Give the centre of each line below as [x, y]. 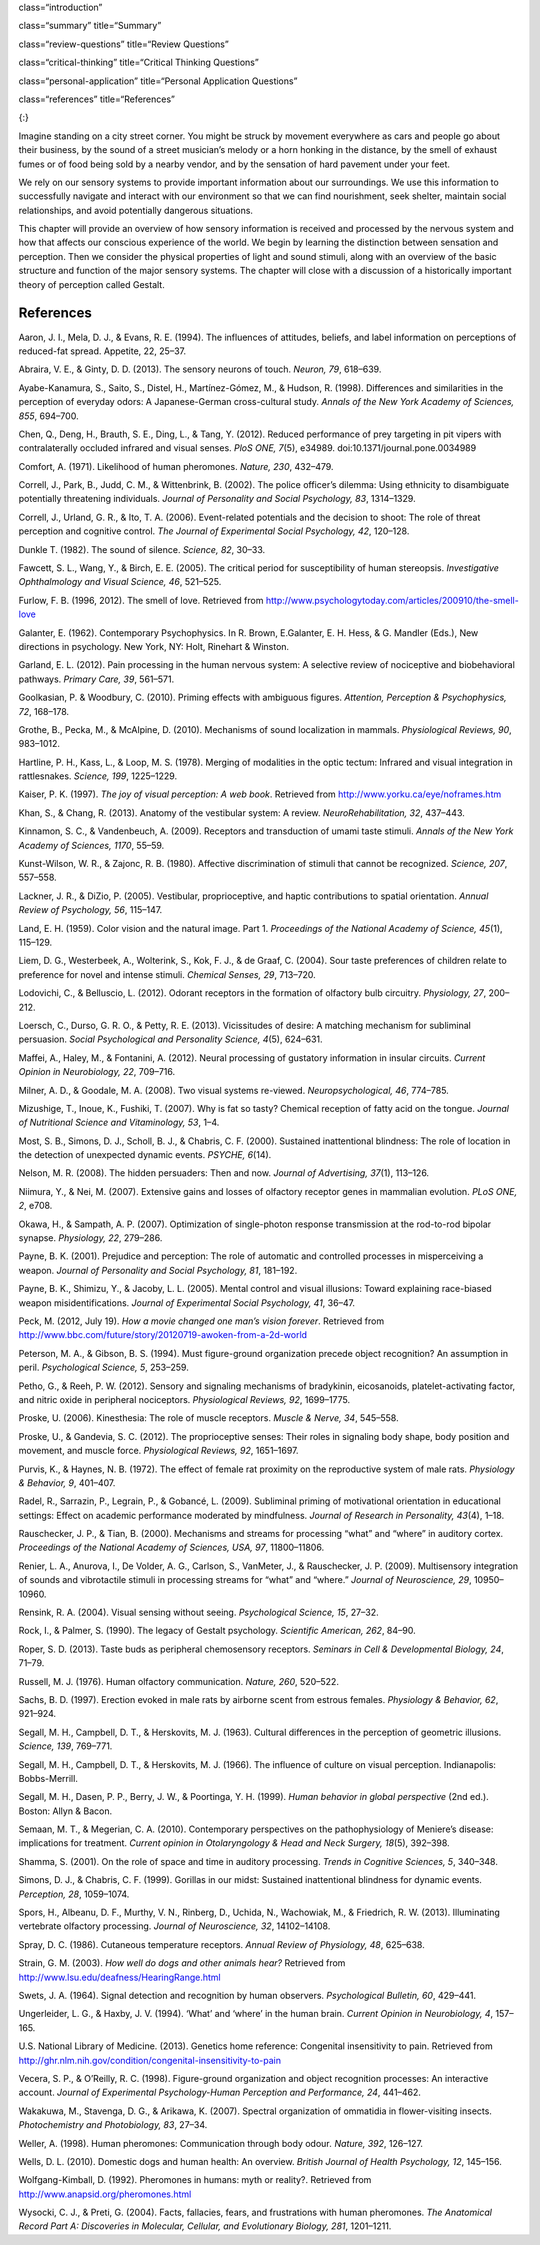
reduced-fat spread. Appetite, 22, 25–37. [102, 351]
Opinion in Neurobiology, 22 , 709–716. [97, 1072]
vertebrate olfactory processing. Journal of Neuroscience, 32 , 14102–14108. [174, 1926]
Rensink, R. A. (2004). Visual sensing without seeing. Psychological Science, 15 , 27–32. [198, 1612]
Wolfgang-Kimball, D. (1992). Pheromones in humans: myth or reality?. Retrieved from [195, 2180]
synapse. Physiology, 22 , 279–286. [90, 1238]
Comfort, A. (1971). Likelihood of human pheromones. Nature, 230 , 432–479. [176, 466]
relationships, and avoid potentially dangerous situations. [136, 210]
